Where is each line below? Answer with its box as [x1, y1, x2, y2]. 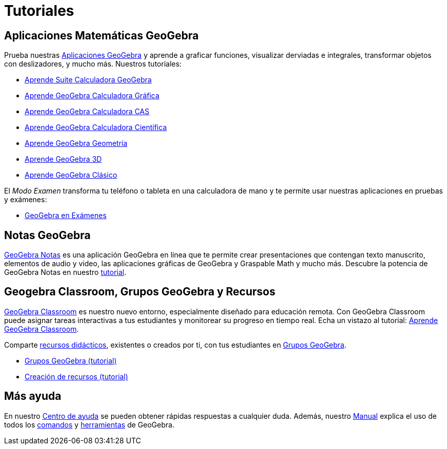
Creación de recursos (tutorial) [25, 372, 128, 381]
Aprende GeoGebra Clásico [25, 170, 117, 180]
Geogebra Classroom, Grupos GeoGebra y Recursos [4, 285, 276, 298]
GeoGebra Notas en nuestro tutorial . [4, 268, 127, 277]
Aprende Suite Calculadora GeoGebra [25, 75, 152, 84]
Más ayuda [4, 390, 62, 403]
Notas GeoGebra [4, 228, 91, 242]
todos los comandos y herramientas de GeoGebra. [4, 420, 175, 429]
